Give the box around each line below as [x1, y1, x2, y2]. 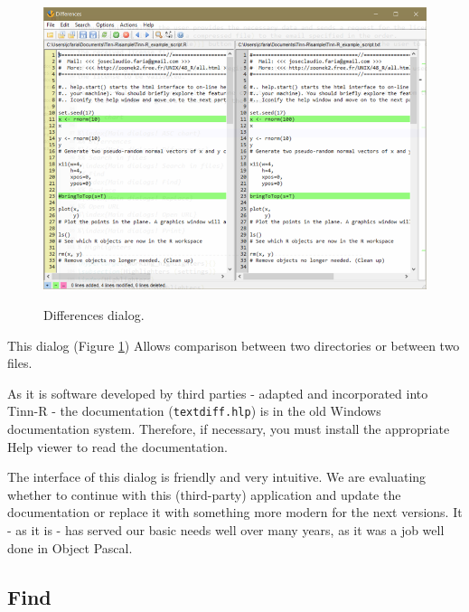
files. [7, 353, 33, 372]
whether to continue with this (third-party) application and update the [7, 485, 401, 504]
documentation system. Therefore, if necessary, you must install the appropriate [7, 419, 450, 438]
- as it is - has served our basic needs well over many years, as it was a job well [7, 520, 445, 539]
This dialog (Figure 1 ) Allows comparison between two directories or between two [7, 335, 460, 354]
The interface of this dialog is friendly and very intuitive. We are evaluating [7, 467, 427, 486]
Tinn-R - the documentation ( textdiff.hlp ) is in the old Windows [7, 401, 381, 420]
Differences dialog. [43, 305, 145, 324]
